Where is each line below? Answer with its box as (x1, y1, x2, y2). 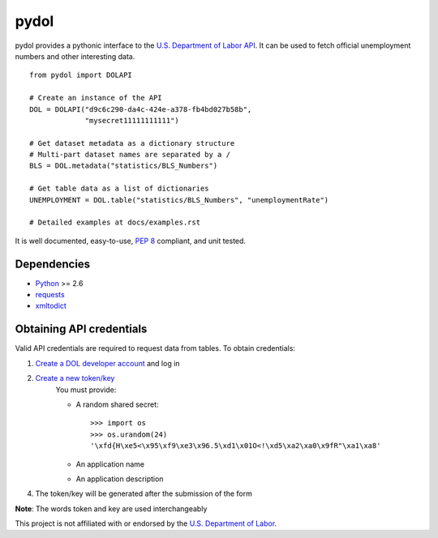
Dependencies (15, 257, 91, 271)
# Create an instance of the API (29, 93, 162, 103)
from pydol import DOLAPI (29, 70, 133, 80)
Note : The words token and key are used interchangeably (15, 503, 208, 514)
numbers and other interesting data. (15, 51, 135, 61)
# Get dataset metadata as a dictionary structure (29, 139, 235, 147)
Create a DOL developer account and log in (35, 358, 180, 368)
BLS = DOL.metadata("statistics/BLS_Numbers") (29, 161, 218, 170)
